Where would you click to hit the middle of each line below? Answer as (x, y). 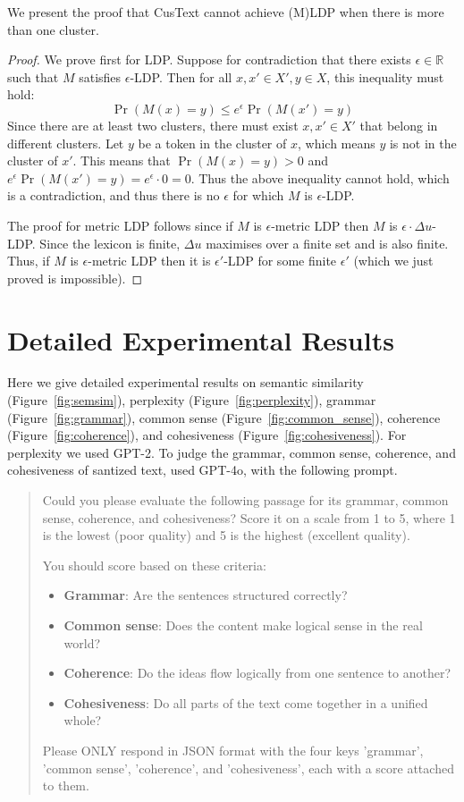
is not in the (423, 143)
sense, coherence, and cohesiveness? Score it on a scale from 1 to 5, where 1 (249, 517)
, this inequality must (385, 76)
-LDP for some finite (280, 261)
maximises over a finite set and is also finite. (327, 243)
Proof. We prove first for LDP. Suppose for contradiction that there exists (209, 59)
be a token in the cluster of (212, 143)
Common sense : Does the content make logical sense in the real (243, 625)
